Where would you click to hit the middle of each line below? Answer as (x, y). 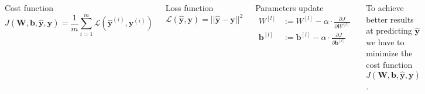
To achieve (385, 8)
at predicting (389, 30)
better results (390, 19)
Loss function (189, 8)
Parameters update (289, 8)
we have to (385, 41)
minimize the (389, 53)
